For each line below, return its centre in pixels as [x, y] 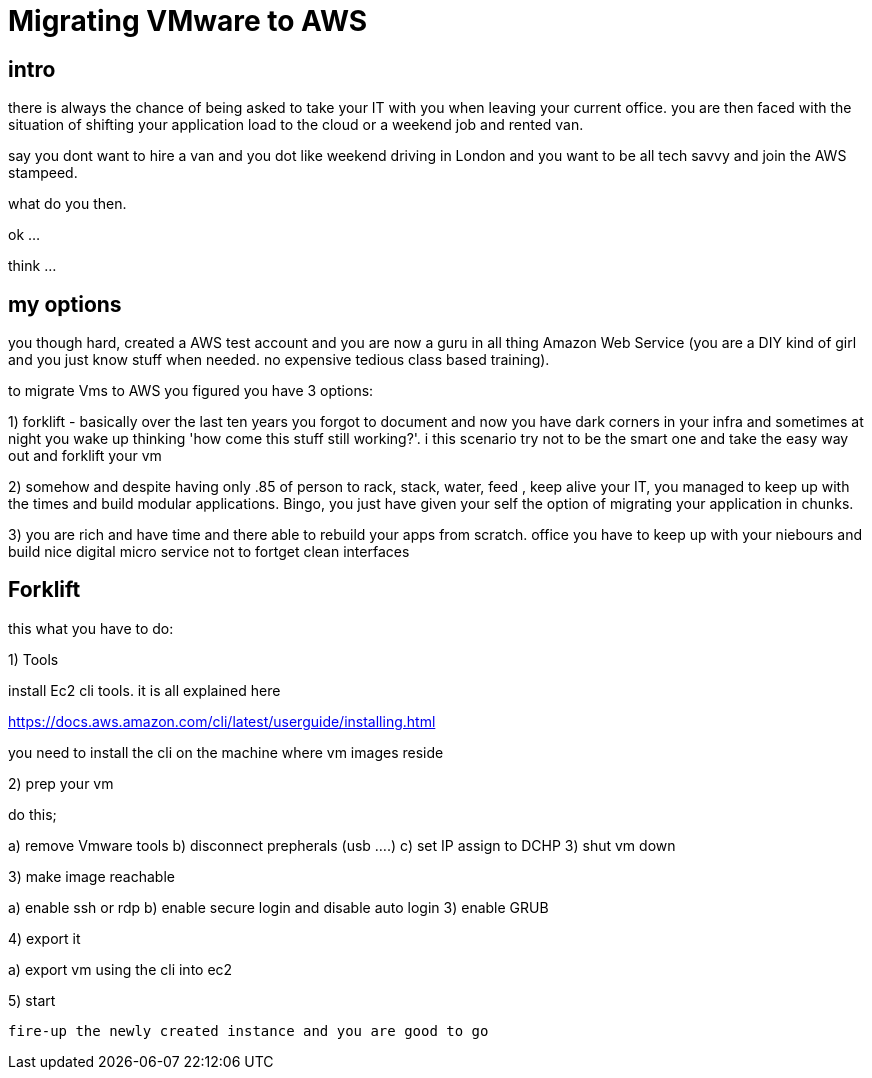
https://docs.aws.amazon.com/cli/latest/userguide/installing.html [222, 721]
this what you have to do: [91, 628]
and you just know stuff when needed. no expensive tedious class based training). [279, 360]
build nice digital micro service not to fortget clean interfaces [209, 552]
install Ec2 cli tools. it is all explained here [144, 690]
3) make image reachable [91, 876]
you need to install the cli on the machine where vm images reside [226, 752]
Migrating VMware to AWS [188, 21]
